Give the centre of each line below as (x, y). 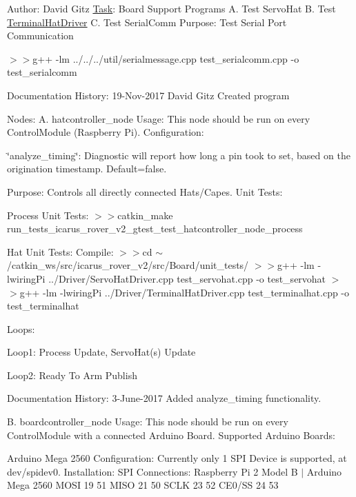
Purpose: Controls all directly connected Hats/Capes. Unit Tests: (145, 191)
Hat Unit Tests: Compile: (60, 251)
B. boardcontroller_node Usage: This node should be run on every (148, 422)
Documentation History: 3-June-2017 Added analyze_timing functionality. (164, 398)
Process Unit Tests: (48, 215)
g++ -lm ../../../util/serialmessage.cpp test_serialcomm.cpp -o (166, 58)
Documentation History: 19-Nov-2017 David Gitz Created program (148, 95)
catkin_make (145, 215)
